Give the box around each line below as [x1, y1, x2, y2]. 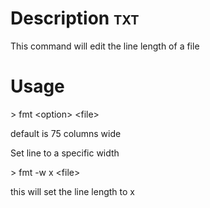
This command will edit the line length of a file [10, 40, 200, 52]
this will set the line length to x [10, 185, 135, 197]
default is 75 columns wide [10, 127, 122, 139]
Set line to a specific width [10, 147, 120, 159]
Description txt [10, 7, 140, 30]
